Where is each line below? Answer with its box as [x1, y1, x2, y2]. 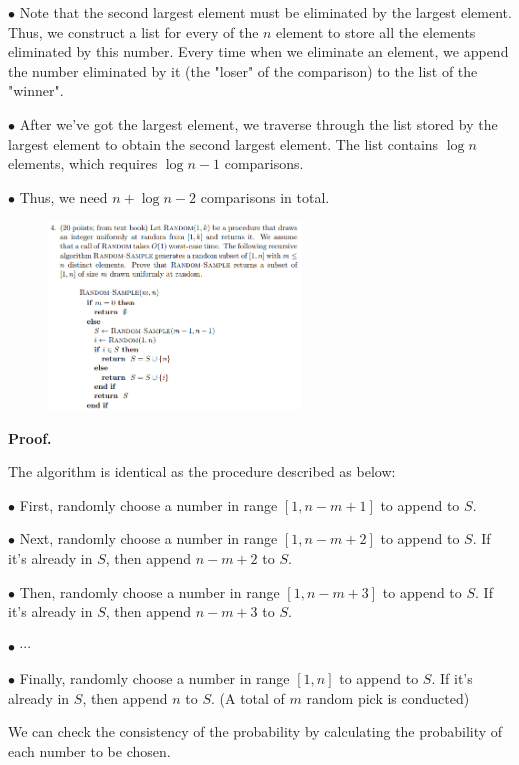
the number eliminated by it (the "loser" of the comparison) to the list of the [8, 60, 478, 81]
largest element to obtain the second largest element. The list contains [8, 133, 439, 154]
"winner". [8, 80, 64, 101]
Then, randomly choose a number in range [19, 581, 280, 602]
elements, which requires [8, 153, 158, 174]
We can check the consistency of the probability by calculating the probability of [8, 721, 503, 742]
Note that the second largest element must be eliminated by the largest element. [19, 2, 512, 22]
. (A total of [211, 687, 285, 708]
